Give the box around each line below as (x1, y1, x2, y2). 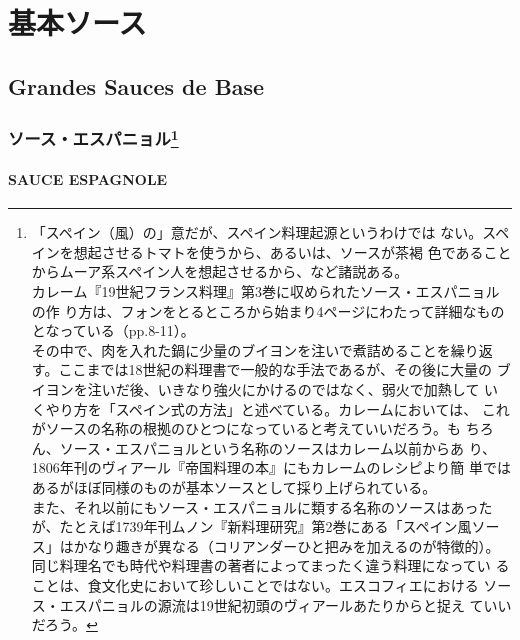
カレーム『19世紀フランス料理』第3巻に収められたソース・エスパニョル (31, 281, 500, 302)
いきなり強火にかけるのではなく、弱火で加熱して (157, 379, 480, 399)
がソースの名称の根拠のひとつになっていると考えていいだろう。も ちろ (31, 418, 494, 439)
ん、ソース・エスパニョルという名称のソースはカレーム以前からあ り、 (31, 437, 497, 458)
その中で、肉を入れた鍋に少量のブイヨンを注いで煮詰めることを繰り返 (31, 339, 493, 360)
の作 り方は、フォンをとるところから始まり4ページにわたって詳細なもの (31, 300, 505, 321)
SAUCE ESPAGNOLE (8, 169, 168, 190)
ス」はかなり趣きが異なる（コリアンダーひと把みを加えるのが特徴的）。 (31, 535, 500, 556)
